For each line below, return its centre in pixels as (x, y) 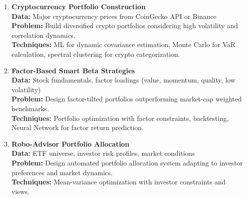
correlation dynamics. (44, 35)
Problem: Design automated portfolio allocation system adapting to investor (127, 162)
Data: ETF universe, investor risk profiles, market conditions (103, 153)
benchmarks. (30, 108)
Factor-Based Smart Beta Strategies (73, 70)
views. (20, 191)
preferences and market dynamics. (62, 172)
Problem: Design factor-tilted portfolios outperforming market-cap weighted (127, 99)
